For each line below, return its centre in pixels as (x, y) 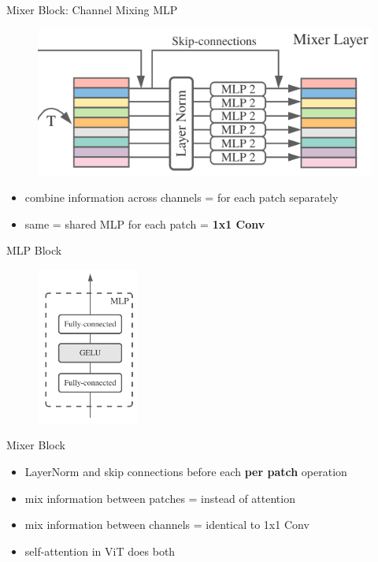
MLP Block (34, 250)
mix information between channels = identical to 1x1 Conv (167, 525)
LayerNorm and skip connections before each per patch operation (186, 471)
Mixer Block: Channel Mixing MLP (92, 9)
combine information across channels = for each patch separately (182, 197)
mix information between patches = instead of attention (160, 498)
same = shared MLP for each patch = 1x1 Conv (145, 223)
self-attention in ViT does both (100, 551)
